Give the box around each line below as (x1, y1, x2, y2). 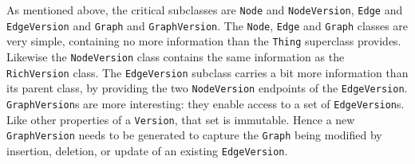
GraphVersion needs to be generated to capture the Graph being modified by (6, 127, 382, 143)
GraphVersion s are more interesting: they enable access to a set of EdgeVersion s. (6, 95, 405, 111)
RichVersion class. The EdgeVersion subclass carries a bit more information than (6, 64, 409, 80)
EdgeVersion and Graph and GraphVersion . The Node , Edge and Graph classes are (6, 17, 409, 33)
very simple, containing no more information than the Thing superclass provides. (6, 33, 401, 49)
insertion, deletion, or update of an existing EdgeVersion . (6, 142, 288, 158)
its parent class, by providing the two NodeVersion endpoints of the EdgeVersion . (6, 80, 408, 96)
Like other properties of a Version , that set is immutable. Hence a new (6, 111, 355, 127)
